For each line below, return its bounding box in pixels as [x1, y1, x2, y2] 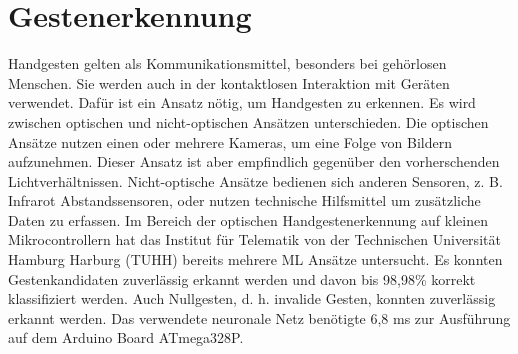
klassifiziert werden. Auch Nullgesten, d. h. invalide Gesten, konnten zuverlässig [8, 288, 496, 309]
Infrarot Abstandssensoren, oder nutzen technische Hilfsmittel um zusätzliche [8, 190, 481, 211]
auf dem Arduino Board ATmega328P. [8, 327, 244, 348]
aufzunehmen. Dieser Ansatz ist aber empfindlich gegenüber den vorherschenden [8, 151, 500, 172]
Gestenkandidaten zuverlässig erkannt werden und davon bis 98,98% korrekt [8, 268, 476, 289]
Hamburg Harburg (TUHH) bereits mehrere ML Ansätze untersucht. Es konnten [8, 249, 503, 270]
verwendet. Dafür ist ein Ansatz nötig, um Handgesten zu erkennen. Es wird [8, 92, 476, 113]
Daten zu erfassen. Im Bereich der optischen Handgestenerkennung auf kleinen [8, 209, 488, 230]
